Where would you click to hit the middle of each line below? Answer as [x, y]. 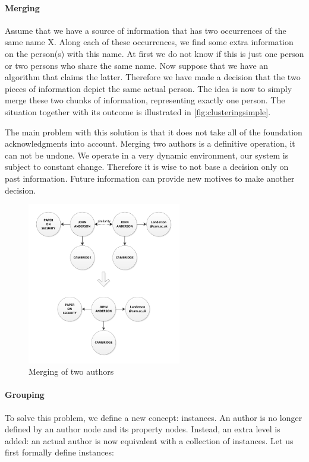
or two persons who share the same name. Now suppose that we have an [137, 65]
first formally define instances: [59, 452]
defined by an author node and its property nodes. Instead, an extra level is [143, 429]
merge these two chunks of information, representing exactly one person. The [145, 100]
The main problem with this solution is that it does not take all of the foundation [154, 132]
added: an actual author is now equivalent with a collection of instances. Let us [149, 440]
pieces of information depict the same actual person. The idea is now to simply [149, 88]
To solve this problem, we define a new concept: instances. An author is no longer [154, 417]
